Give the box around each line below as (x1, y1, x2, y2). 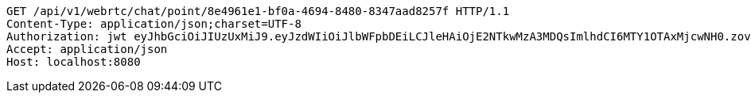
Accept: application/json (6, 43, 168, 55)
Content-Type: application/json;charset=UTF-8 (6, 17, 302, 30)
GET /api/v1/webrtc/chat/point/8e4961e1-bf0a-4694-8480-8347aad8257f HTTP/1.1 (6, 5, 510, 17)
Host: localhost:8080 (6, 55, 141, 68)
